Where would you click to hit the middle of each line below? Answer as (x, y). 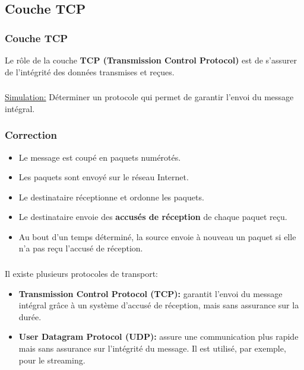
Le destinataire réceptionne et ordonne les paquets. (111, 197)
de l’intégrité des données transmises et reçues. (90, 71)
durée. (30, 316)
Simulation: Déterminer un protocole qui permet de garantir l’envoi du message (149, 97)
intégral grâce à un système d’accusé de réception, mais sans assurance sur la (159, 305)
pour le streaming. (52, 360)
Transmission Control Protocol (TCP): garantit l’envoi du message (151, 293)
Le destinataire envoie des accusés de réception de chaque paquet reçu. (153, 217)
